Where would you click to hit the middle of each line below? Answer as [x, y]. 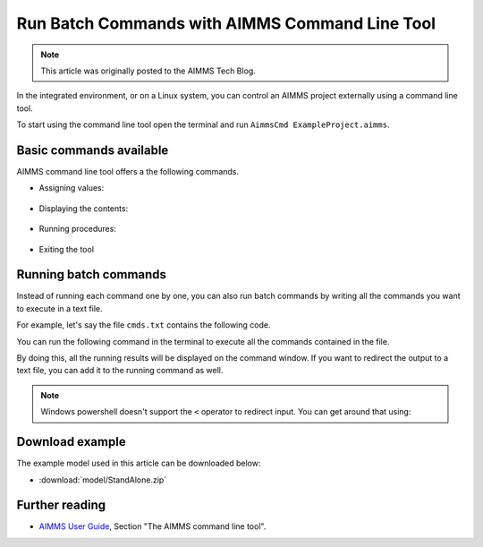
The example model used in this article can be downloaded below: [139, 463]
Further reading [61, 505]
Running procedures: [77, 229]
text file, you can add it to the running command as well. [120, 371]
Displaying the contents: [84, 208]
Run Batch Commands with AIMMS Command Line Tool [226, 23]
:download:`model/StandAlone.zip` [103, 480]
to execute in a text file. [59, 308]
